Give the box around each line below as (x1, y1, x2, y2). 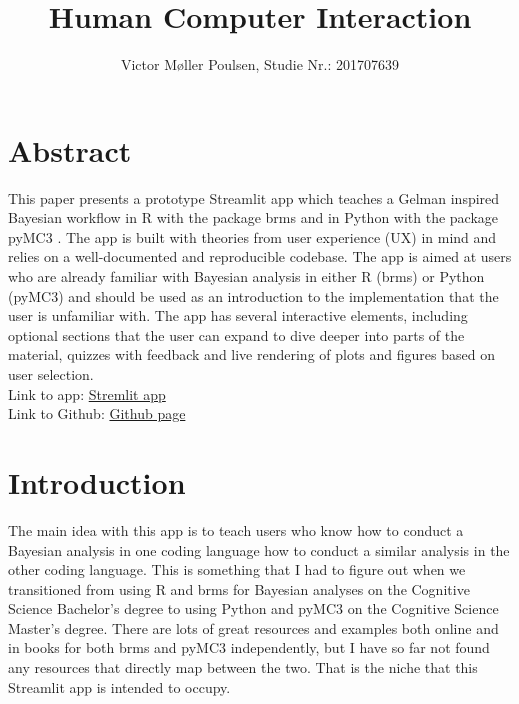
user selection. (8, 364, 94, 384)
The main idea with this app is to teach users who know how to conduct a (8, 519, 464, 540)
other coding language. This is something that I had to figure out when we (8, 559, 466, 580)
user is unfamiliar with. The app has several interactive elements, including (8, 305, 468, 326)
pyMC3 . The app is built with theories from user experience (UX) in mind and (8, 226, 497, 247)
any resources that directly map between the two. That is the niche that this (8, 657, 478, 678)
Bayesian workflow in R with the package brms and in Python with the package (8, 207, 499, 228)
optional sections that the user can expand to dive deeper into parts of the (8, 324, 465, 345)
